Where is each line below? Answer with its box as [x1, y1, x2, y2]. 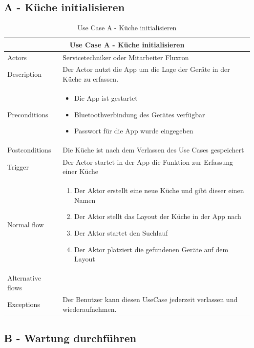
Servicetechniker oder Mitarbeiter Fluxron [63, 52, 189, 62]
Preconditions [7, 109, 48, 119]
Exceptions [7, 299, 40, 309]
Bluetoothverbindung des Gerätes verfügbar [74, 109, 205, 119]
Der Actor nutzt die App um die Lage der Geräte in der [63, 64, 230, 74]
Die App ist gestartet [74, 92, 138, 103]
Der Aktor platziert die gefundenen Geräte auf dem [74, 244, 229, 254]
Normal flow [7, 219, 44, 230]
